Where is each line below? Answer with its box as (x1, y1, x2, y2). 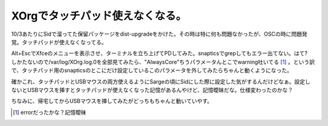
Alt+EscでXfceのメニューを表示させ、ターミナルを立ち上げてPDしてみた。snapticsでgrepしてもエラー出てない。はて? (11, 50, 308, 57)
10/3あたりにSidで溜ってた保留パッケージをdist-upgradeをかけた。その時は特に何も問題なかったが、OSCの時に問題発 (11, 30, 308, 38)
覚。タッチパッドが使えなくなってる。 (11, 38, 108, 45)
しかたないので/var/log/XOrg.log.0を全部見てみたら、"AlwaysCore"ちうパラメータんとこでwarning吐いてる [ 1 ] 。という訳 (11, 58, 315, 65)
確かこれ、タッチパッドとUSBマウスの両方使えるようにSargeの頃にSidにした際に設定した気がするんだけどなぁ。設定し (11, 78, 311, 85)
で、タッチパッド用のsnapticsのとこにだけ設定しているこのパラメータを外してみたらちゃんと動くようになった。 (11, 67, 293, 74)
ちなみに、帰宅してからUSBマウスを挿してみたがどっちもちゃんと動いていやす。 (11, 98, 213, 105)
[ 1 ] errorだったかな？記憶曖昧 (13, 108, 86, 116)
